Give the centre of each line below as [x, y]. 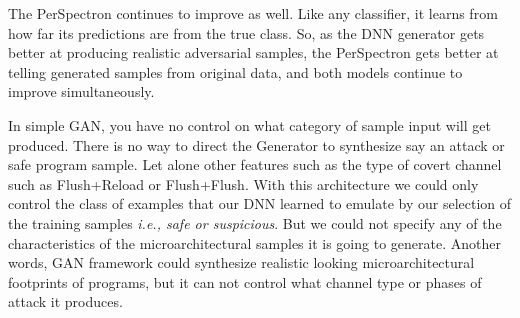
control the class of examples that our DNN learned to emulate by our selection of [260, 203]
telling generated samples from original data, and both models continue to [235, 71]
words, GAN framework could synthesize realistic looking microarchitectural [241, 262]
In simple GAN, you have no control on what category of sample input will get [249, 124]
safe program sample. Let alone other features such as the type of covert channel [255, 164]
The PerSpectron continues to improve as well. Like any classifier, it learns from [253, 13]
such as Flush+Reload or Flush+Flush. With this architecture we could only [243, 183]
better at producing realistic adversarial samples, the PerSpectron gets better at [253, 52]
